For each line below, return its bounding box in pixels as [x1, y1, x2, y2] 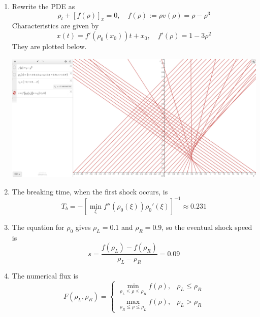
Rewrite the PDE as [12, 1, 75, 11]
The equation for [12, 221, 64, 232]
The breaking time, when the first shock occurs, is [12, 186, 168, 196]
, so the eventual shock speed [161, 221, 252, 232]
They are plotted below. [12, 41, 87, 52]
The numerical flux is [12, 270, 78, 281]
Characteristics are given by [12, 20, 99, 31]
